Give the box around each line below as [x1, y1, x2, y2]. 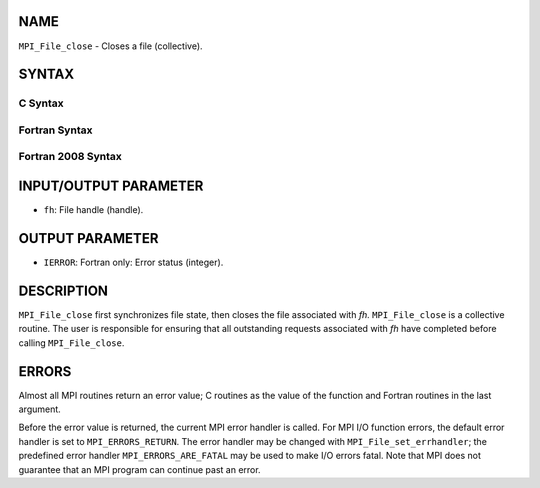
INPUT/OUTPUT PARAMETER [18, 178, 204, 195]
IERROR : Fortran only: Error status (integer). [43, 256, 224, 269]
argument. [18, 403, 62, 415]
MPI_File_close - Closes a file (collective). [18, 40, 204, 52]
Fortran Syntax [18, 123, 93, 137]
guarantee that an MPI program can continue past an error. [18, 463, 261, 475]
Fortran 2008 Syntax [18, 150, 122, 164]
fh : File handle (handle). [43, 204, 144, 216]
